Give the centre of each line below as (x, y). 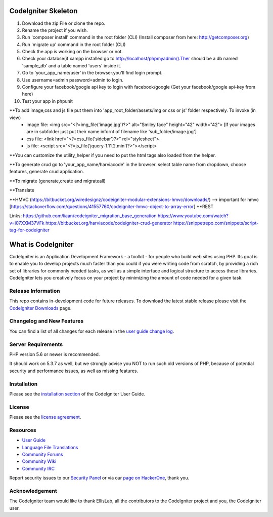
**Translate (22, 190)
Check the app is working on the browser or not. (73, 52)
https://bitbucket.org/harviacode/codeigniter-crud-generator (109, 223)
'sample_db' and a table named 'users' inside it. (72, 65)
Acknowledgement (33, 491)
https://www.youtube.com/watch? (193, 216)
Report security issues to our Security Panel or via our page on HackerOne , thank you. (99, 478)
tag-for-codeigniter (30, 230)
